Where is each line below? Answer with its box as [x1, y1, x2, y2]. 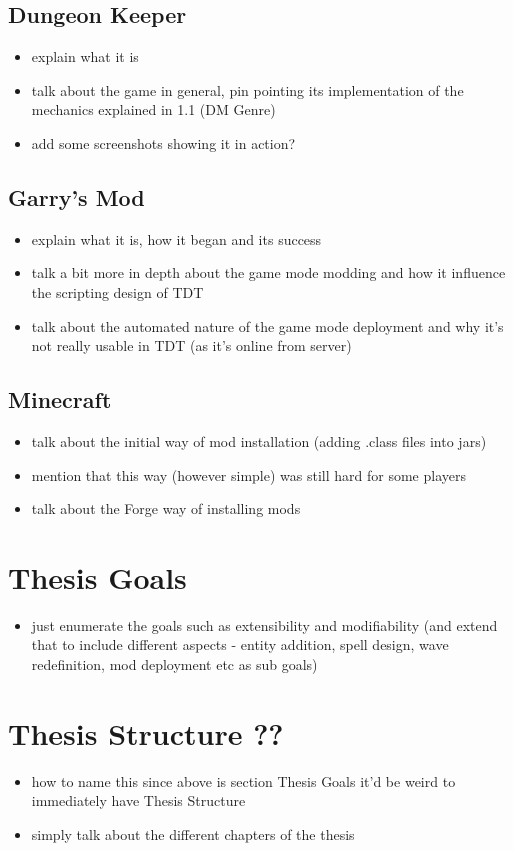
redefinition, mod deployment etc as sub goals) [31, 654, 318, 675]
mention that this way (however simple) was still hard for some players [31, 464, 466, 485]
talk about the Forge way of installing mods [31, 498, 301, 519]
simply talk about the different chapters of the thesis [31, 823, 355, 844]
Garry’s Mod [8, 181, 145, 212]
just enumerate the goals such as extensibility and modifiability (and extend [31, 614, 498, 635]
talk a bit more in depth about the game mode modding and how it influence [31, 262, 506, 283]
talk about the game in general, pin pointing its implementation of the [31, 79, 464, 100]
